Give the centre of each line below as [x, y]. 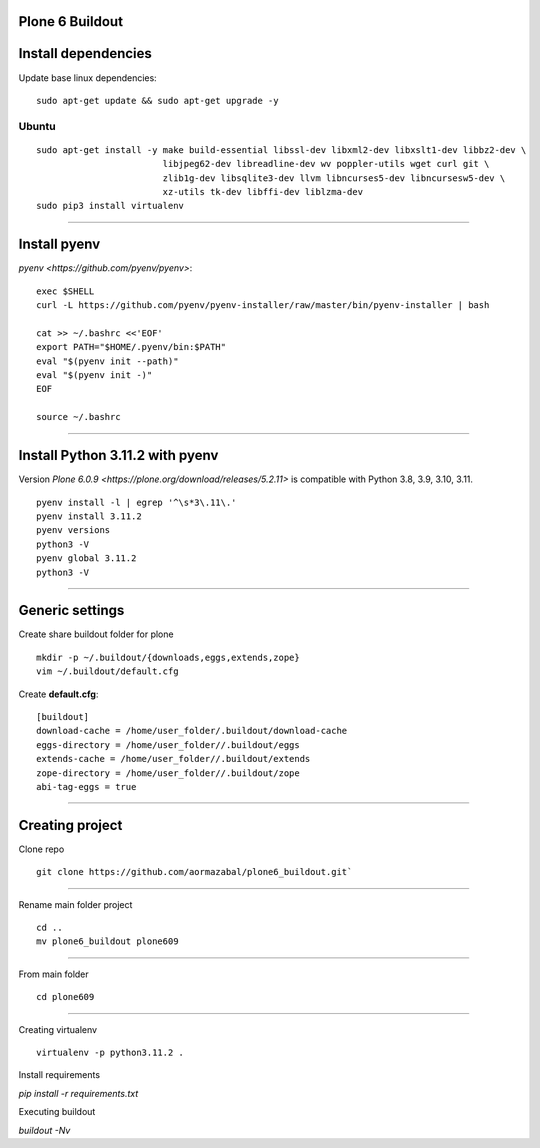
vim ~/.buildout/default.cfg [107, 671]
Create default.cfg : [58, 694]
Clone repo [41, 849]
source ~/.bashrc [78, 417]
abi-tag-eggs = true [86, 786]
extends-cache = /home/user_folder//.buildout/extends [173, 759]
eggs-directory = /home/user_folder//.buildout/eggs [168, 744]
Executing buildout [57, 1112]
